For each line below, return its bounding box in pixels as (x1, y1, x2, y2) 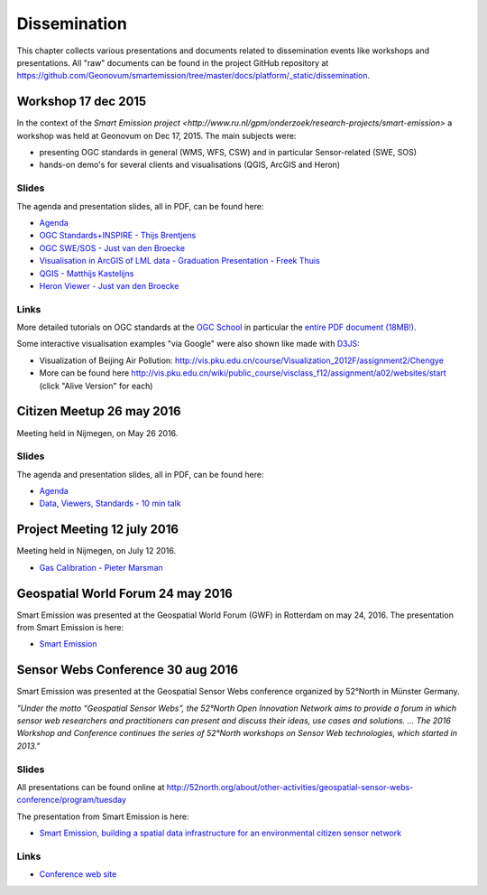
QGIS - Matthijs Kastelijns (39, 267, 134, 279)
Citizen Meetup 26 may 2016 (16, 404, 181, 419)
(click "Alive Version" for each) (39, 380, 153, 391)
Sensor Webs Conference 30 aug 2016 (16, 662, 239, 677)
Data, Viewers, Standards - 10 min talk (39, 498, 181, 509)
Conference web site (39, 869, 117, 880)
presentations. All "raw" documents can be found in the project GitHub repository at (16, 57, 329, 68)
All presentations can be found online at (16, 782, 165, 793)
